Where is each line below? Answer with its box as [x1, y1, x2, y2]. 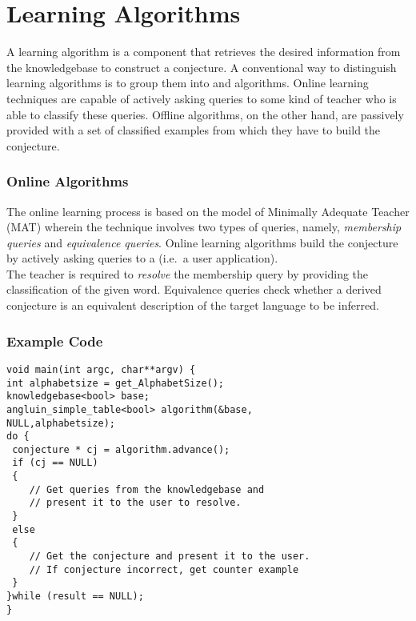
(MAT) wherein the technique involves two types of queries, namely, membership [6, 218, 402, 235]
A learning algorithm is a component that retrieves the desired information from [6, 43, 401, 60]
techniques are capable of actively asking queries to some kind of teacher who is [6, 90, 397, 106]
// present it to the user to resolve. [29, 497, 242, 509]
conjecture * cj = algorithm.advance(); [12, 443, 230, 455]
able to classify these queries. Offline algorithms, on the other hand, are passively [6, 106, 404, 122]
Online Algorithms [6, 171, 129, 191]
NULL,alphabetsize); [6, 417, 116, 429]
